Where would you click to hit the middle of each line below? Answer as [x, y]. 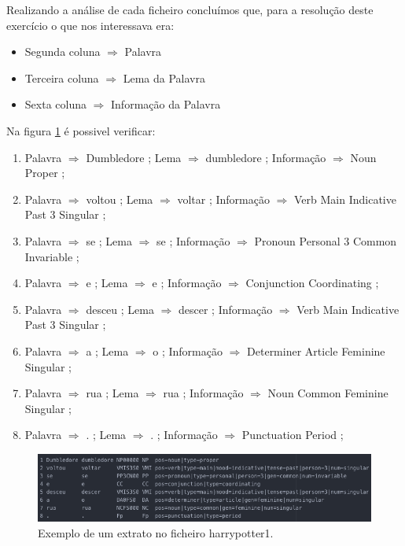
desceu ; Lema [120, 309]
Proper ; [45, 173]
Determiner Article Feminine [316, 350]
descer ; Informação [226, 309]
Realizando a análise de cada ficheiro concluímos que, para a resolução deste [190, 9]
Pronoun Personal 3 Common [326, 240]
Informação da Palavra [166, 104]
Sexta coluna [55, 104]
